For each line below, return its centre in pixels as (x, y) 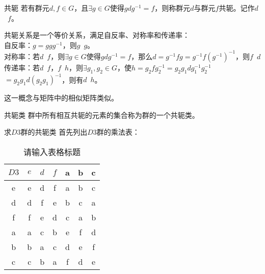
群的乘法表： (118, 132)
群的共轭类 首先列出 (54, 132)
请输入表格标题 (52, 152)
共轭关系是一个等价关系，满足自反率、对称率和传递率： (97, 35)
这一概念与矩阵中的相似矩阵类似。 (61, 98)
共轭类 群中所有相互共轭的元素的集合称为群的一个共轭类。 (102, 115)
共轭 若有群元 (27, 8)
